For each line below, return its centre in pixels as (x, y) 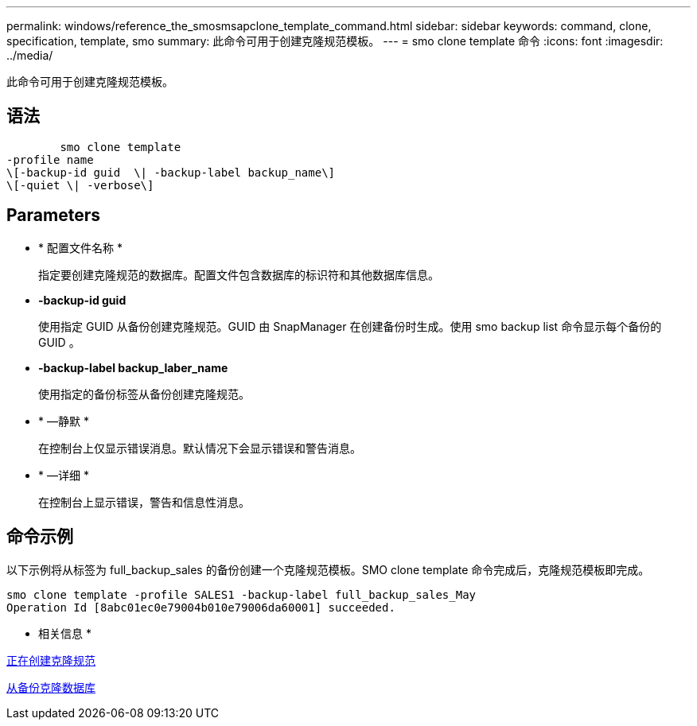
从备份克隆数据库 (51, 687)
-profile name (50, 159)
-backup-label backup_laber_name (133, 367)
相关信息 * (65, 633)
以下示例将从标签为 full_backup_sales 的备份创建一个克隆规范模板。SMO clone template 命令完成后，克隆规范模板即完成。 (328, 569)
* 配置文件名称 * (80, 247)
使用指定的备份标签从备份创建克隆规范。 (144, 394)
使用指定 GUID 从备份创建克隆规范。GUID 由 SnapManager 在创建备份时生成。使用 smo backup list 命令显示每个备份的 (350, 326)
